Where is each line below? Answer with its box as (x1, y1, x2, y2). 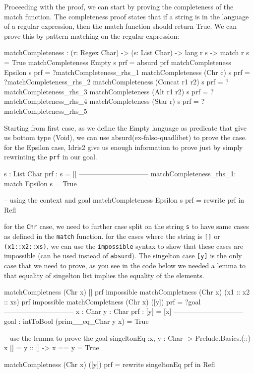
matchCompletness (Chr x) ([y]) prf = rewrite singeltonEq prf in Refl (4, 359, 215, 369)
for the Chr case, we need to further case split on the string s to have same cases (4, 221, 249, 231)
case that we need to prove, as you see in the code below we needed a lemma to (4, 260, 246, 270)
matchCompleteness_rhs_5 (4, 105, 87, 116)
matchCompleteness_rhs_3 (4, 86, 87, 96)
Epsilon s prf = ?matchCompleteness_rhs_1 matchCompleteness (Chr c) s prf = (4, 67, 250, 77)
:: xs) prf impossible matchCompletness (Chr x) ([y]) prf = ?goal (4, 296, 201, 306)
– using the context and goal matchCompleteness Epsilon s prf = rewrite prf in (4, 195, 245, 205)
